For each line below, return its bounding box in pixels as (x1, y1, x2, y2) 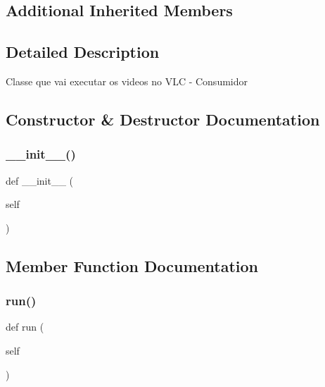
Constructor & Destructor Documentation (6, 108, 320, 130)
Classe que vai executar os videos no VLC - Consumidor (6, 73, 248, 88)
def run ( (6, 319, 44, 334)
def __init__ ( (6, 173, 74, 188)
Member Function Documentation (6, 254, 259, 276)
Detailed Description (6, 41, 160, 63)
